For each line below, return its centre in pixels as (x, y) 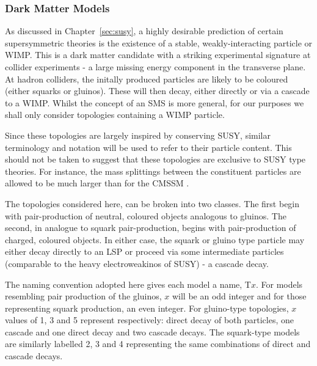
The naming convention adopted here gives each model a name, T (128, 284)
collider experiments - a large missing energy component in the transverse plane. (155, 67)
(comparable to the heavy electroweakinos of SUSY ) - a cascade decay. (137, 263)
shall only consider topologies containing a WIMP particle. (115, 115)
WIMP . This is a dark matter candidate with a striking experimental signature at (158, 55)
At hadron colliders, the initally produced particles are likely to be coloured (147, 79)
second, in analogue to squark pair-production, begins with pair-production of (151, 228)
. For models (279, 284)
